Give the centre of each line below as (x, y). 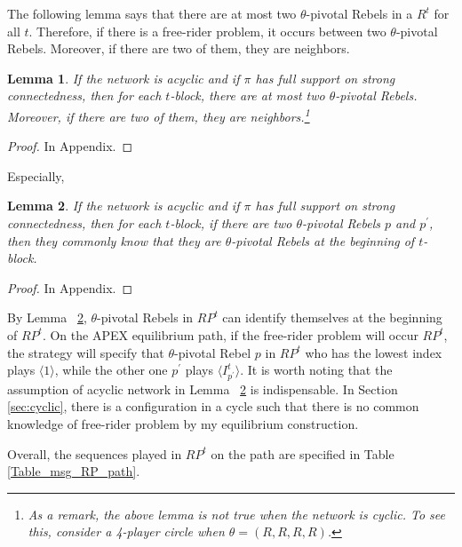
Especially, (36, 175)
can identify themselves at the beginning (332, 317)
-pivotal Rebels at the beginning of (323, 240)
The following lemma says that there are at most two (152, 13)
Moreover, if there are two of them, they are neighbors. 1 (159, 115)
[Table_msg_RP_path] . (74, 471)
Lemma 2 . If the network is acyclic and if (123, 206)
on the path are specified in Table (303, 453)
